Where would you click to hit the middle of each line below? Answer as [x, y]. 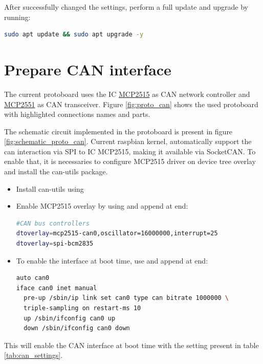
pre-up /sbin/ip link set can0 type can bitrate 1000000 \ [126, 298]
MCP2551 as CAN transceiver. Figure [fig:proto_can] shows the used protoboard [131, 104]
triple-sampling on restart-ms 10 [82, 308]
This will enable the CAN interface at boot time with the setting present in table [131, 345]
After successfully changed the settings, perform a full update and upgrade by [126, 7]
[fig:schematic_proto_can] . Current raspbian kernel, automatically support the [128, 141]
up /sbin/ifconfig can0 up [70, 318]
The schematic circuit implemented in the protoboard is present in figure [118, 131]
